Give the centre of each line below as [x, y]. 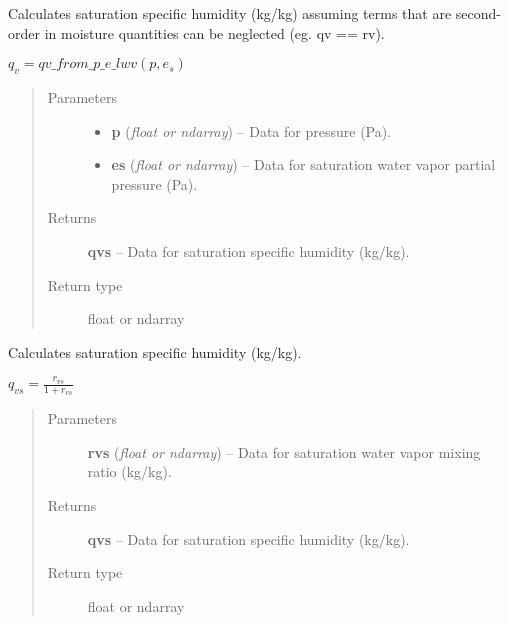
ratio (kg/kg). [129, 471]
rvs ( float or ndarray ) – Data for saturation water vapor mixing [284, 451]
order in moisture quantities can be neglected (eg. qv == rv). [196, 32]
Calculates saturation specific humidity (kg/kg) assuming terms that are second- [254, 13]
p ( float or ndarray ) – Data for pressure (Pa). [251, 130]
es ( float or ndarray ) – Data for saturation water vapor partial [303, 164]
